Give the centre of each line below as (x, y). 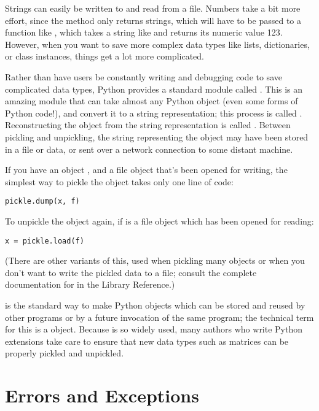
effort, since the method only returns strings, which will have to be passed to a (153, 20)
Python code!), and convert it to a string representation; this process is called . (154, 113)
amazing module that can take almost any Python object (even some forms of (152, 101)
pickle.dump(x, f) (42, 202)
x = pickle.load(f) (45, 241)
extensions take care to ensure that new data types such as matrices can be (147, 341)
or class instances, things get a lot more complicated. (104, 56)
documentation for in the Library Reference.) (90, 284)
